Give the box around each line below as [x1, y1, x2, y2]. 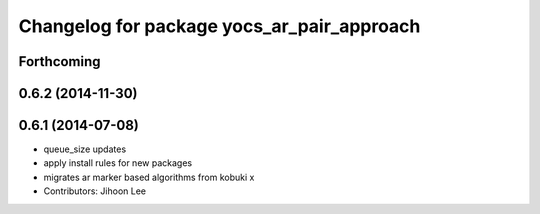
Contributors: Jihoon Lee [43, 185, 147, 197]
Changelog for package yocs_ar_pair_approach [18, 15, 421, 37]
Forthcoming [18, 53, 101, 70]
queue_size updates [43, 143, 127, 155]
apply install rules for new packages [43, 157, 193, 169]
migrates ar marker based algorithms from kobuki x [43, 171, 255, 183]
